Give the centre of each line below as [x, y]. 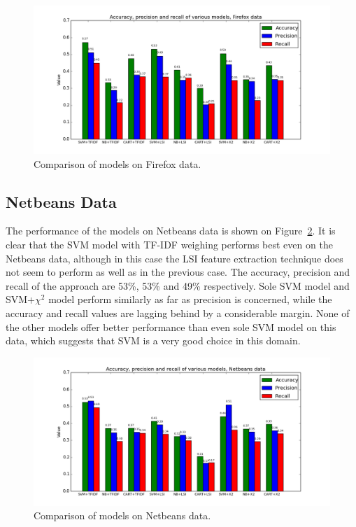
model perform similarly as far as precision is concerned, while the [190, 299]
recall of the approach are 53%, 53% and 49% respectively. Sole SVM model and [178, 285]
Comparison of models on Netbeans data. [122, 515]
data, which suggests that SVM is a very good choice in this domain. [153, 340]
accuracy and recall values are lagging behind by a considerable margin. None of [178, 312]
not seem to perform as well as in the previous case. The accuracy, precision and [178, 272]
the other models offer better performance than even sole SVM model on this [171, 326]
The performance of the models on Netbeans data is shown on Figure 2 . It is [171, 231]
